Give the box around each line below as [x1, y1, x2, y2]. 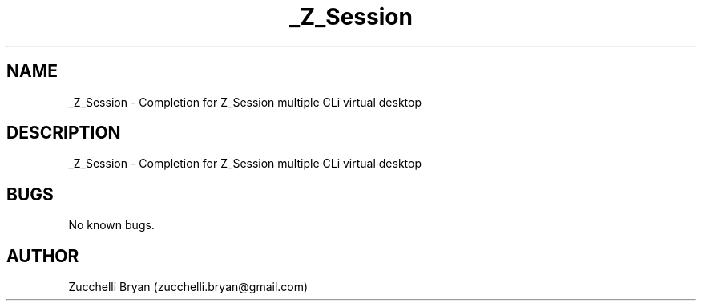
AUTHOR [6, 245, 79, 266]
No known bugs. [68, 218, 155, 232]
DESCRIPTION [6, 123, 121, 143]
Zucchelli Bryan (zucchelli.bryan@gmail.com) [68, 280, 309, 294]
